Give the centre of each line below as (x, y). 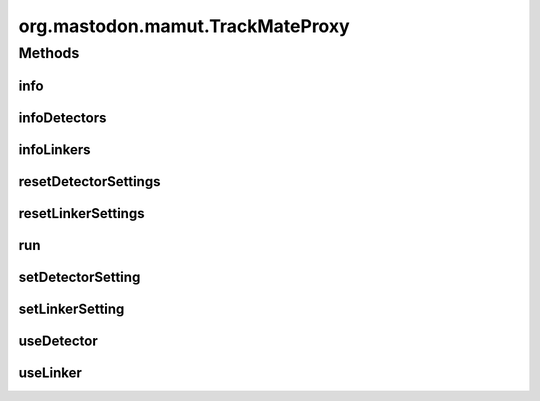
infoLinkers (54, 149)
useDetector (58, 340)
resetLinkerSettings (81, 213)
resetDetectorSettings (89, 181)
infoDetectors (62, 117)
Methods (49, 53)
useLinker (50, 372)
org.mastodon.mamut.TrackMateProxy (184, 26)
